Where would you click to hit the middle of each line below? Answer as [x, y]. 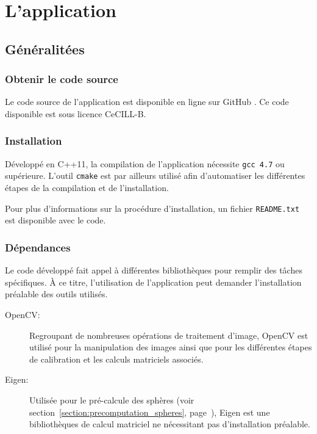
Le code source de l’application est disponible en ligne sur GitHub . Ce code [147, 102]
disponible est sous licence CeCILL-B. [76, 113]
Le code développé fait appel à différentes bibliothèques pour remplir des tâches [154, 270]
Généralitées [45, 49]
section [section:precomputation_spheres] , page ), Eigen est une [150, 412]
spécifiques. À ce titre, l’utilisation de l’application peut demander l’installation [153, 282]
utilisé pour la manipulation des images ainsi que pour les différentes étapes [171, 347]
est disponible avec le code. [55, 220]
